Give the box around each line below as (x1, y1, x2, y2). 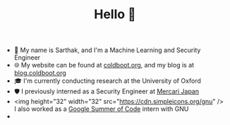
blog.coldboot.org (13, 69, 67, 77)
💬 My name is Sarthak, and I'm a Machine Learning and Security (13, 46, 201, 55)
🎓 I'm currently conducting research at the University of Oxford (13, 77, 201, 85)
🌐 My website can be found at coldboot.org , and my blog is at (13, 61, 195, 70)
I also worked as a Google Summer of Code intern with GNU (13, 105, 189, 113)
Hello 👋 (94, 6, 136, 22)
